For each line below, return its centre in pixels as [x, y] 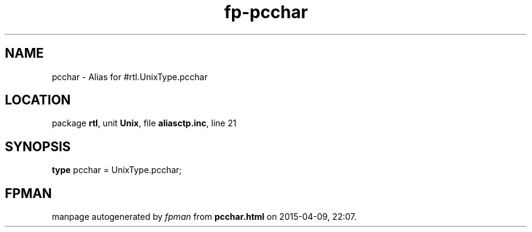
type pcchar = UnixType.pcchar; [117, 170]
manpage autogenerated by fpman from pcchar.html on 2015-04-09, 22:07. [204, 217]
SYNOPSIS [38, 146]
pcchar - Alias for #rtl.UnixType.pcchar [130, 77]
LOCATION [38, 100]
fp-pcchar [266, 12]
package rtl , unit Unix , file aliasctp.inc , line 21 [144, 123]
